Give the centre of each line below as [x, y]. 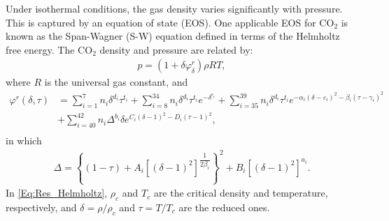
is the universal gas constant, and [116, 82]
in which [24, 140]
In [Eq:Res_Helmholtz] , [57, 193]
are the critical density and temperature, [241, 193]
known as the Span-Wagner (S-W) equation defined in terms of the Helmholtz [173, 36]
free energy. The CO [49, 49]
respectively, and [41, 207]
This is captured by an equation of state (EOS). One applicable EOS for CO [170, 22]
